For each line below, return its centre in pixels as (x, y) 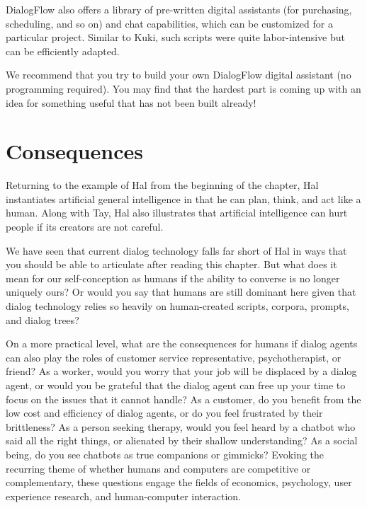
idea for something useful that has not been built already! (131, 102)
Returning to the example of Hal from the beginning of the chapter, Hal (162, 185)
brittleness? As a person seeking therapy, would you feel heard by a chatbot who (181, 426)
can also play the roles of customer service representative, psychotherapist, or (174, 357)
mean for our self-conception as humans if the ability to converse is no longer (173, 278)
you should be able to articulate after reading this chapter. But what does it (171, 264)
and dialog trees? (43, 319)
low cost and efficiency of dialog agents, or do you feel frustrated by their (164, 413)
